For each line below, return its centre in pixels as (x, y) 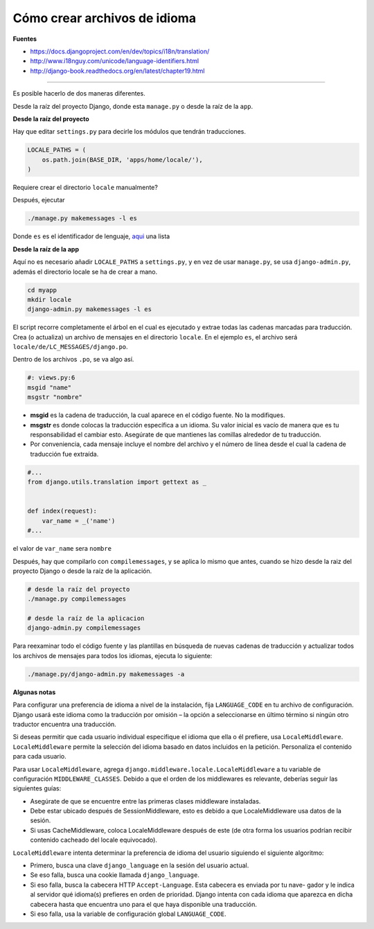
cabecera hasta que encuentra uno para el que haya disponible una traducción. (144, 904)
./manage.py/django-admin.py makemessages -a (106, 674)
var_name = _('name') (79, 521)
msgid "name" (50, 387)
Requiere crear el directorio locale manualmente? (86, 188)
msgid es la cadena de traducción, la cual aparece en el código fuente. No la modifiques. (158, 415)
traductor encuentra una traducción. (65, 724)
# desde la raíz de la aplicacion (86, 619)
